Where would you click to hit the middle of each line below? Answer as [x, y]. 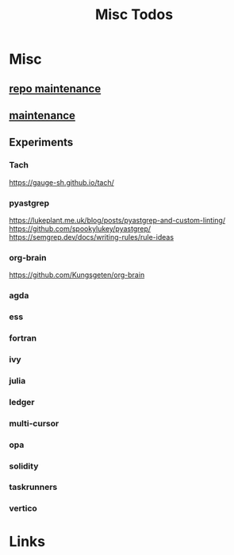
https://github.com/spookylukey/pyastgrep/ [80, 229]
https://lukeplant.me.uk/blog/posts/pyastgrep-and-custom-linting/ [117, 220]
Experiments [41, 143]
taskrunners [33, 488]
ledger [22, 402]
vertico [23, 508]
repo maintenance [55, 89]
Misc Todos [134, 15]
